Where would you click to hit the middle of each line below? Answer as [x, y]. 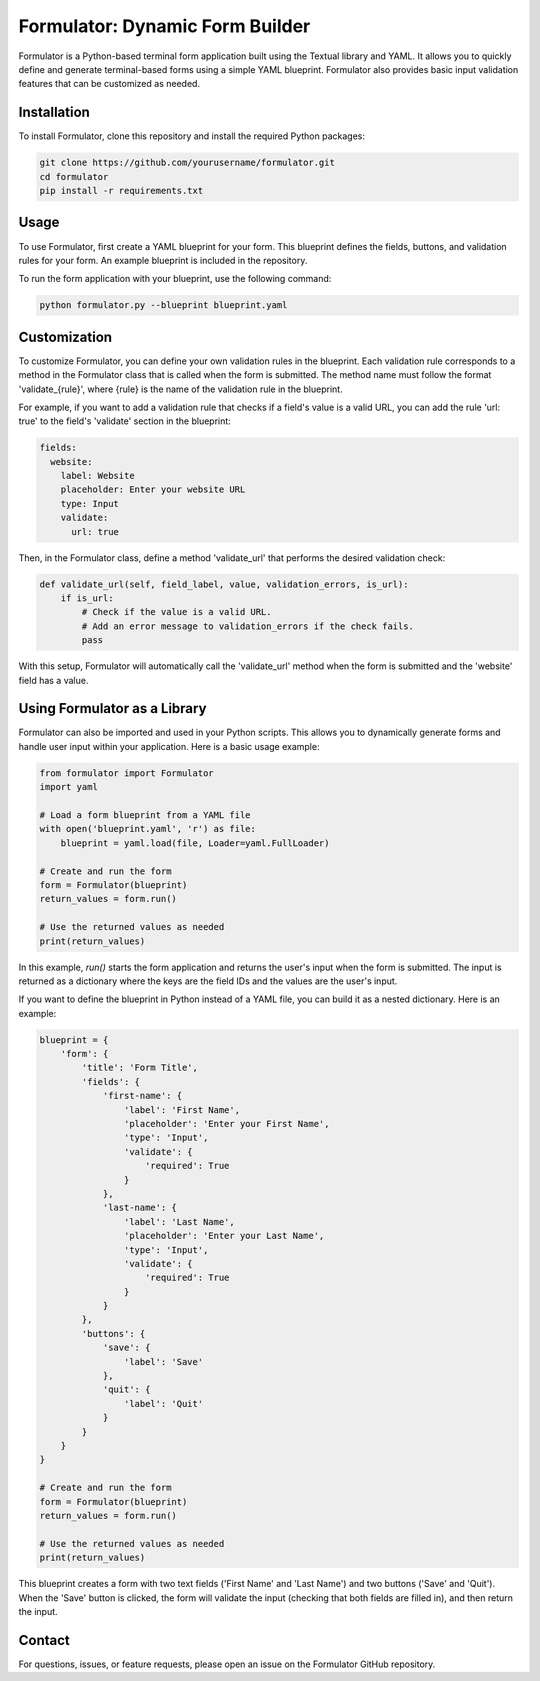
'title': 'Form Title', [140, 1068]
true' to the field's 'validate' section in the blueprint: [125, 421]
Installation [54, 112]
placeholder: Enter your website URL [153, 489]
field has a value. [53, 680]
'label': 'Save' [163, 1361]
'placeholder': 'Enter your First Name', [226, 1124]
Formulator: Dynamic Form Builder [164, 26]
